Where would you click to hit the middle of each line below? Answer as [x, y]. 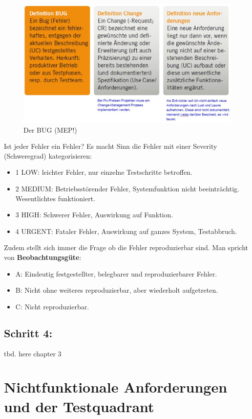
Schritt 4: [28, 333]
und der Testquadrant [79, 406]
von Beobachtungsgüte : [43, 257]
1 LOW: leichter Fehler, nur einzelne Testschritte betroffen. [104, 172]
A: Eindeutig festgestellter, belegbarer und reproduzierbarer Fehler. [116, 273]
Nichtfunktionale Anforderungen [116, 387]
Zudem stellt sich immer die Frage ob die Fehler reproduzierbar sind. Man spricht [126, 247]
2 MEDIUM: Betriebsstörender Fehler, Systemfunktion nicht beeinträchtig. [127, 189]
